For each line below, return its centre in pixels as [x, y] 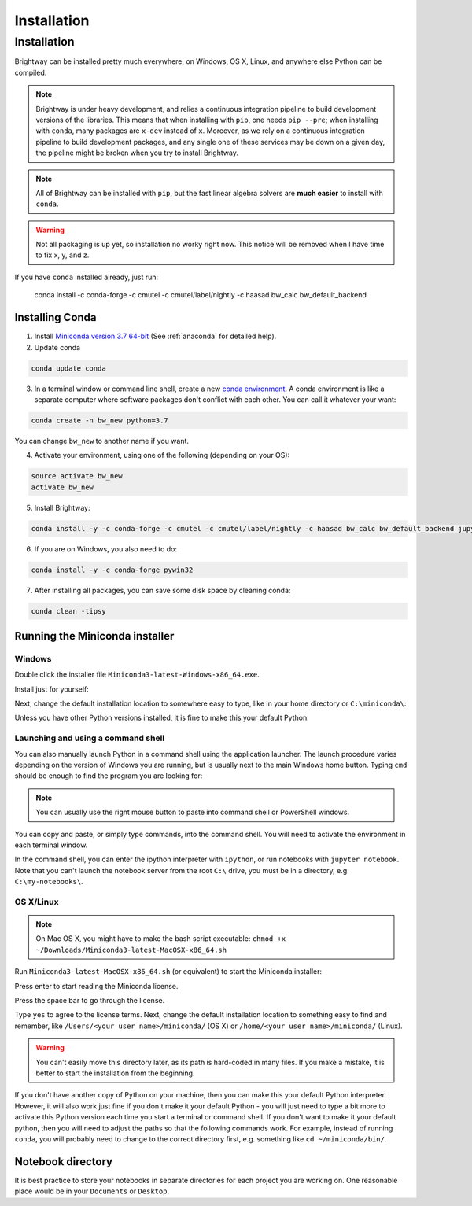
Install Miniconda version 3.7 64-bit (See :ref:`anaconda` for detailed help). [155, 336]
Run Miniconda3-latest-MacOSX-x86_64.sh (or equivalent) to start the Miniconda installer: [168, 972]
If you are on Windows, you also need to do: [105, 549]
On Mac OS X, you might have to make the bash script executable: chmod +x [161, 939]
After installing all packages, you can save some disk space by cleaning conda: [162, 590]
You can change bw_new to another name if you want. [101, 441]
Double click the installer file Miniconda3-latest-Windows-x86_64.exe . [137, 675]
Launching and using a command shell [90, 738]
